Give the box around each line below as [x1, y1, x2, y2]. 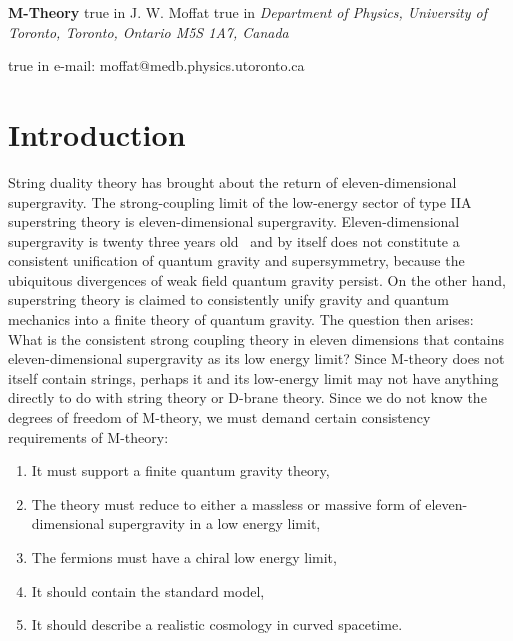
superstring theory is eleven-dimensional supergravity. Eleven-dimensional [8, 211, 460, 232]
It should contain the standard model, [31, 580, 265, 601]
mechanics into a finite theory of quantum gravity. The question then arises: [8, 309, 474, 330]
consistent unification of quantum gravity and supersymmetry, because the [8, 250, 465, 271]
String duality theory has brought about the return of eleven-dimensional [8, 171, 457, 192]
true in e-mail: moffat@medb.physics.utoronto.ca [8, 55, 305, 76]
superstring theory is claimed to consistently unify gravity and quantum [8, 289, 449, 310]
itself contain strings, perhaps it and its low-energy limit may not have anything [8, 367, 499, 388]
